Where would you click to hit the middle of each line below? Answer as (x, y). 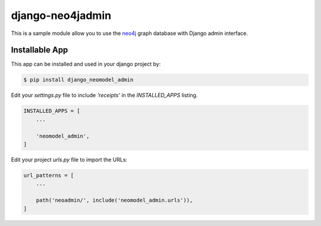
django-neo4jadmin (61, 15)
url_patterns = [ (49, 175)
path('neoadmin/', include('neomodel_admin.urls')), (114, 200)
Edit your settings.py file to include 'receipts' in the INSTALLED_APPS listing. (104, 96)
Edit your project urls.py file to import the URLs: (69, 160)
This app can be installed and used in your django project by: (86, 64)
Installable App (40, 50)
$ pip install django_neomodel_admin (78, 80)
